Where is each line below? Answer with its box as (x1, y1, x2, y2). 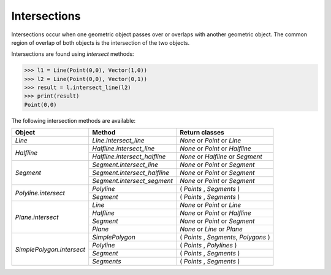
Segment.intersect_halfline (92, 169, 170, 177)
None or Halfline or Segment (180, 152, 263, 161)
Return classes (180, 128, 225, 137)
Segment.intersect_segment (92, 177, 173, 185)
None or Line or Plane (180, 225, 243, 233)
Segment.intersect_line (92, 160, 159, 169)
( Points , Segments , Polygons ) (180, 233, 270, 242)
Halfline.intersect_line (92, 144, 155, 153)
